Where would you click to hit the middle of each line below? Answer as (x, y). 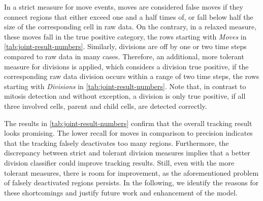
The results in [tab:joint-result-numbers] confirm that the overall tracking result (128, 123)
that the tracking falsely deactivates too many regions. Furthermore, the (117, 143)
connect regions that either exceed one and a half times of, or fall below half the (129, 16)
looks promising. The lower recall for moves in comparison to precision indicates (128, 133)
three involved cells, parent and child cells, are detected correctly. (106, 106)
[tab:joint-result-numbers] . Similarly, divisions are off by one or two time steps (125, 46)
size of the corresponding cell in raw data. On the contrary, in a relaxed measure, (130, 27)
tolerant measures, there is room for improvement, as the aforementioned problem (131, 172)
